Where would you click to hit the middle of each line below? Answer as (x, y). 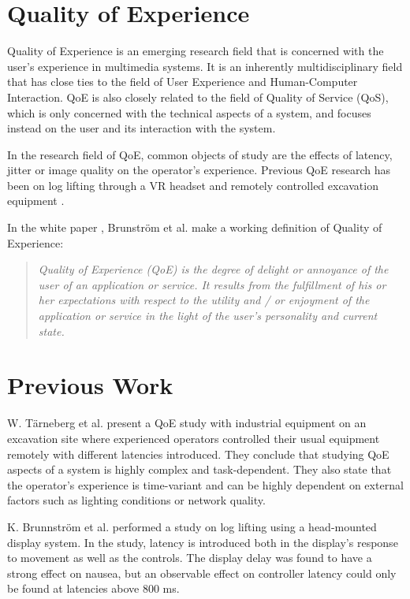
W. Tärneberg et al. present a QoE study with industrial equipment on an (187, 423)
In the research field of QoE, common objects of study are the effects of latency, (200, 154)
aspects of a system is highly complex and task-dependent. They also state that (199, 469)
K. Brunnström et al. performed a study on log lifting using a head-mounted (192, 526)
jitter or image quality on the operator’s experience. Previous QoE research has (199, 170)
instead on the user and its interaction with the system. (142, 128)
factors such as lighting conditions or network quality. (136, 500)
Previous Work (90, 385)
